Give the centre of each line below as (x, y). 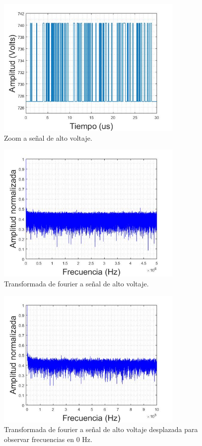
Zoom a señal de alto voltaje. (48, 137)
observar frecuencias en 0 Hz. (48, 439)
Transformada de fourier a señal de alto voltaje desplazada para (101, 429)
